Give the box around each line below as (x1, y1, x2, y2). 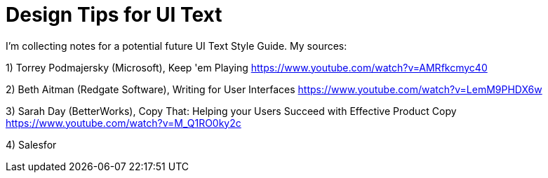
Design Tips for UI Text (6, 3, 222, 27)
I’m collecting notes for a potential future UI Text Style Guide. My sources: (6, 39, 347, 52)
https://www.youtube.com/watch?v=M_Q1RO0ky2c (6, 116, 241, 129)
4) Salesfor (6, 138, 57, 151)
